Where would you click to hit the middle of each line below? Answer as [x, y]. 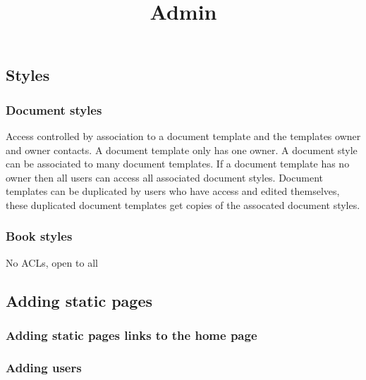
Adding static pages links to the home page [132, 335]
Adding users [44, 367]
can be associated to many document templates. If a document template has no [178, 164]
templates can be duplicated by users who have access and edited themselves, [173, 191]
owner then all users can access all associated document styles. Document [164, 177]
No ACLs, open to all [52, 262]
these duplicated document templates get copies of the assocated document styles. [183, 204]
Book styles [39, 236]
